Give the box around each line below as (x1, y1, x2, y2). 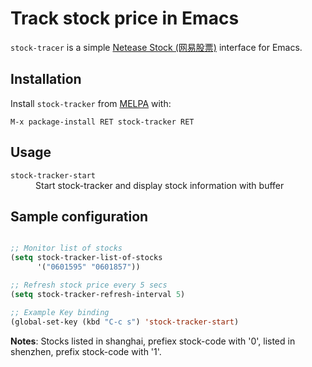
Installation (10, 71, 82, 88)
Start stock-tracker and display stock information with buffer (35, 179, 285, 191)
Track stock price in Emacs (10, 7, 240, 30)
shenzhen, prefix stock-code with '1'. (10, 345, 162, 357)
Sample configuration (10, 208, 149, 225)
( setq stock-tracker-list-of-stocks (10, 253, 163, 263)
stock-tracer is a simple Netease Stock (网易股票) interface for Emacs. (10, 41, 303, 53)
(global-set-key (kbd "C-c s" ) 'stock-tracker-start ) (10, 317, 240, 327)
